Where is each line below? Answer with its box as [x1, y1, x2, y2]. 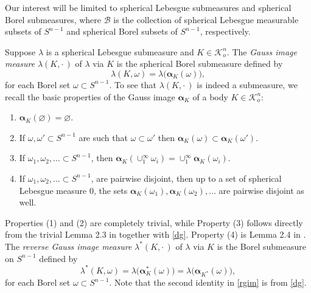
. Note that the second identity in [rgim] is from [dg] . [109, 276, 307, 289]
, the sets [93, 184, 128, 196]
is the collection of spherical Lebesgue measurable [113, 13, 299, 26]
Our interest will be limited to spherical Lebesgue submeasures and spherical [5, 1, 292, 13]
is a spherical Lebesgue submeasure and [46, 45, 194, 58]
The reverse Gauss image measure [5, 240, 132, 252]
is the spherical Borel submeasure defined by [116, 57, 283, 70]
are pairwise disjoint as [218, 184, 304, 196]
